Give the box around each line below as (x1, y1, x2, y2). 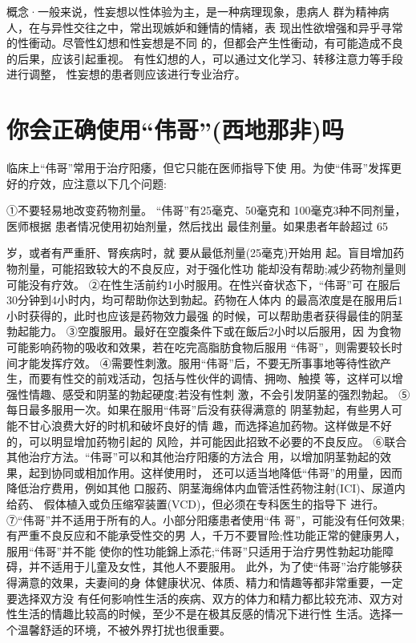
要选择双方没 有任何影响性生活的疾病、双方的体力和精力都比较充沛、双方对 (6, 589, 403, 606)
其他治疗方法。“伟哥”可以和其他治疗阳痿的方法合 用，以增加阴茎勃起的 (6, 448, 380, 465)
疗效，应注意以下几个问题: (28, 175, 167, 191)
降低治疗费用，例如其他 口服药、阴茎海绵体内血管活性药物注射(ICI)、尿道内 (6, 480, 406, 496)
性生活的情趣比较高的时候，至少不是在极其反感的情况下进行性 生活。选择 (6, 605, 392, 622)
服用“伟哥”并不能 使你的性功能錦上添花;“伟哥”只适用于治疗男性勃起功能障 (6, 542, 394, 559)
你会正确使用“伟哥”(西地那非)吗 (6, 113, 345, 146)
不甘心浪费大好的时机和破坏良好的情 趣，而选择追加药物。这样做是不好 (17, 417, 392, 433)
